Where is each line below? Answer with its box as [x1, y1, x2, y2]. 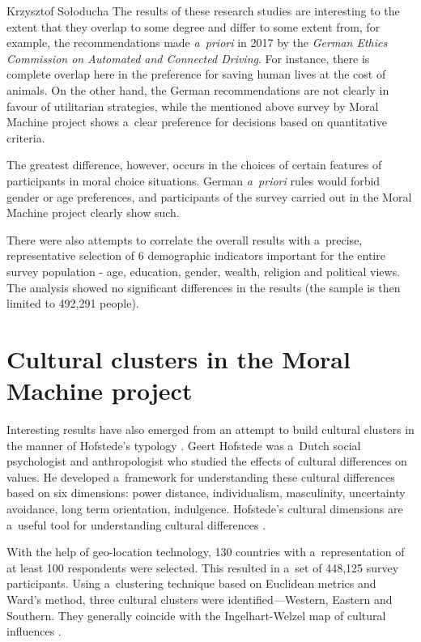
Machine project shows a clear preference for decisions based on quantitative [6, 113, 387, 130]
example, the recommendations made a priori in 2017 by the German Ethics [6, 34, 388, 51]
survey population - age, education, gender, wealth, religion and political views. [6, 262, 401, 279]
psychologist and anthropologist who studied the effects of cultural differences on [6, 453, 407, 470]
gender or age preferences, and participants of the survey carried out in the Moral [6, 188, 412, 205]
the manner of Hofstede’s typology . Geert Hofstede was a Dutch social [6, 436, 361, 453]
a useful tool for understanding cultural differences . [6, 516, 266, 533]
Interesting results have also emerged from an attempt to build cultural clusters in [6, 421, 415, 437]
